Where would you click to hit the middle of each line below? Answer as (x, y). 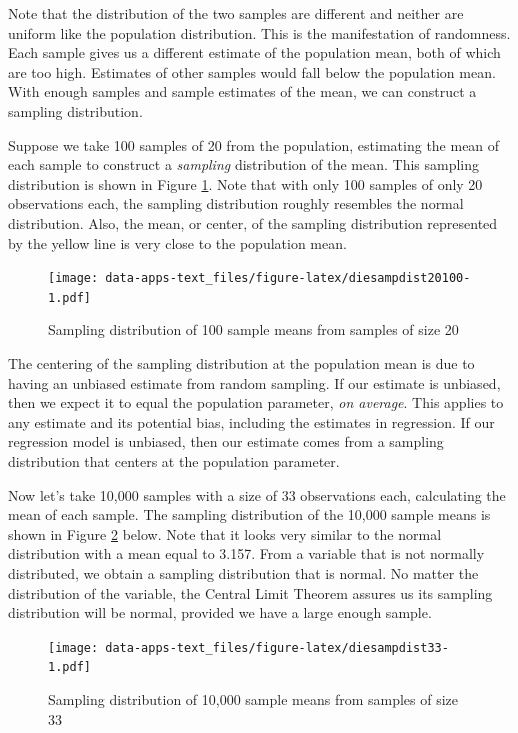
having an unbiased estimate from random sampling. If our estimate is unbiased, (254, 382)
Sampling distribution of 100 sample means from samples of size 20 (253, 329)
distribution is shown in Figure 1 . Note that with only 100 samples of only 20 (245, 183)
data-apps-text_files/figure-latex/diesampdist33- (277, 647)
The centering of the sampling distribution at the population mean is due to (241, 363)
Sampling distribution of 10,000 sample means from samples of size (253, 699)
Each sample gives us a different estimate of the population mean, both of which (254, 52)
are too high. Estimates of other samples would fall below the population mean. (252, 71)
